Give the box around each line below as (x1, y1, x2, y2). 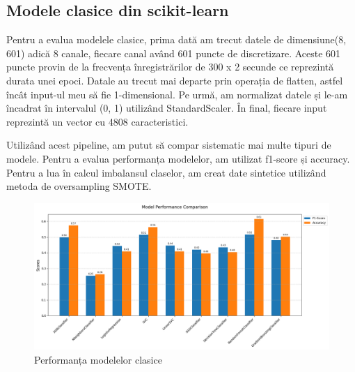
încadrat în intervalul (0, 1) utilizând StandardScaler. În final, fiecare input (6, 101, 327, 115)
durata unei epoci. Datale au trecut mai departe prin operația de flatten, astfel (6, 73, 343, 87)
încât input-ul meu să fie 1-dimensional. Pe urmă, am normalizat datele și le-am (6, 87, 348, 101)
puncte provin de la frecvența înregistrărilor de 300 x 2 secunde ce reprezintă (6, 59, 334, 74)
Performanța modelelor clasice (34, 352, 162, 366)
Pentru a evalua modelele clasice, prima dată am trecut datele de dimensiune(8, (6, 32, 347, 47)
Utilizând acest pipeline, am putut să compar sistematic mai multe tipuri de (6, 137, 331, 152)
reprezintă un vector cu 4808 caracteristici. (6, 114, 189, 128)
